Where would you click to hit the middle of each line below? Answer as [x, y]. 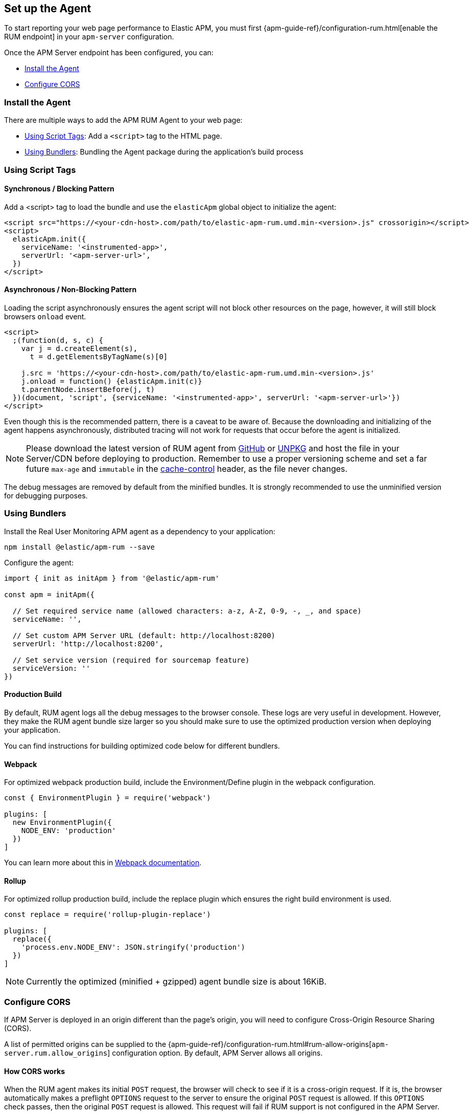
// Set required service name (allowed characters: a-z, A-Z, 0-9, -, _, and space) [187, 611]
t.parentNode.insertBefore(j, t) [88, 389]
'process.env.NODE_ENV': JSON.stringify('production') [133, 947]
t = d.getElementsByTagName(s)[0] [99, 356]
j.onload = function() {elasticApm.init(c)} [112, 381]
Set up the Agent [48, 8]
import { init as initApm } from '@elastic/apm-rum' [112, 578]
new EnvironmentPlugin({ [62, 823]
